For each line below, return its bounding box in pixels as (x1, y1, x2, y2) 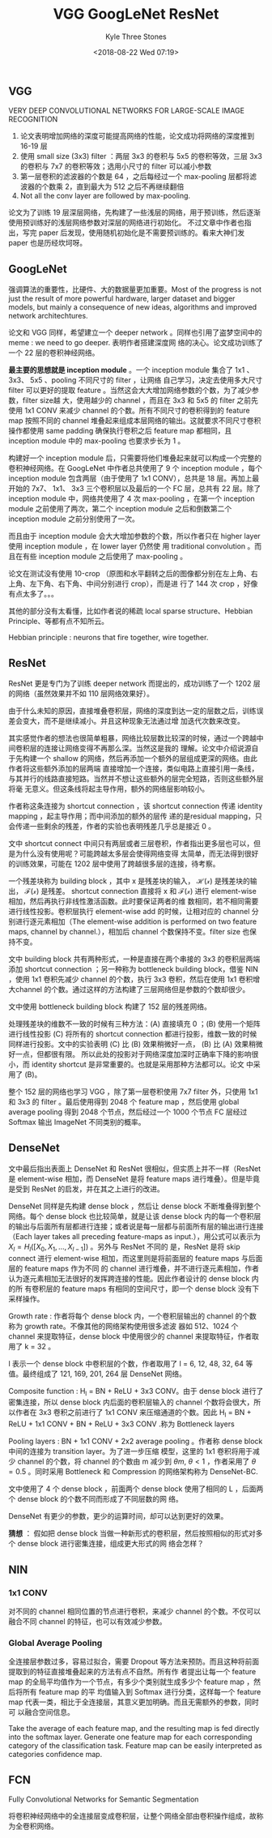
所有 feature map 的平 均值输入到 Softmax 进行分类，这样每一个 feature (22, 1687, 261, 1697)
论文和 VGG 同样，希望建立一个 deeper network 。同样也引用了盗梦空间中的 (8, 327, 262, 337)
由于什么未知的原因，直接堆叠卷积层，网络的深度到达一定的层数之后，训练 (8, 706, 257, 716)
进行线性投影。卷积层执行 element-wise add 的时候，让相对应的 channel (8, 906, 250, 916)
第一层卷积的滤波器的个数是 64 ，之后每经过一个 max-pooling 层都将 (19, 172, 250, 182)
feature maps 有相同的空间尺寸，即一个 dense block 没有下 (62, 1284, 260, 1293)
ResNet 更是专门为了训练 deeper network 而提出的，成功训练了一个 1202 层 (8, 678, 261, 688)
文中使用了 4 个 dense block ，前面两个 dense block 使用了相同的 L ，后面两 (8, 1484, 264, 1494)
